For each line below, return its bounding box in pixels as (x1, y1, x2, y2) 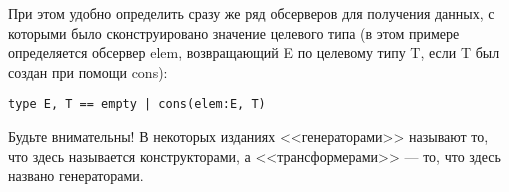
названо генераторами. (8, 165, 144, 186)
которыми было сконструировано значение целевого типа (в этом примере (8, 22, 460, 43)
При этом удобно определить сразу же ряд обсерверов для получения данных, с (8, 3, 495, 23)
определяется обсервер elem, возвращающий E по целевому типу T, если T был (8, 42, 500, 63)
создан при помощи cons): (8, 61, 168, 82)
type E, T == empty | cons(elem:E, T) (8, 97, 266, 112)
